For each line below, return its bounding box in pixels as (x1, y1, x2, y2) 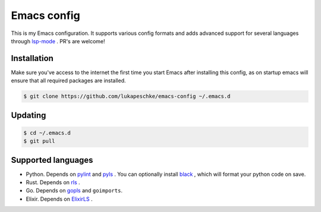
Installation (11, 53, 53, 63)
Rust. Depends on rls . (26, 179, 80, 186)
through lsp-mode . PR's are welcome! (11, 37, 105, 44)
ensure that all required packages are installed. (11, 77, 126, 84)
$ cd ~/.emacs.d (23, 129, 71, 136)
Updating (11, 110, 46, 120)
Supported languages (11, 155, 93, 165)
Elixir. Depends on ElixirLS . (26, 195, 93, 203)
